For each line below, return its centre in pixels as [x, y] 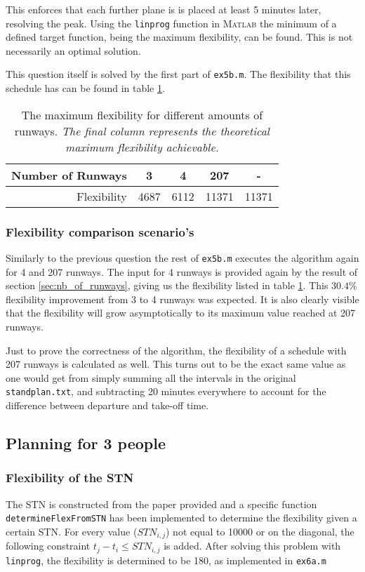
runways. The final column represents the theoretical [142, 131]
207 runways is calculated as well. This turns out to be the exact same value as [176, 364]
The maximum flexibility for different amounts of [142, 114]
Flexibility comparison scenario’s [100, 231]
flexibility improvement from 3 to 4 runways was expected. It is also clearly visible [182, 299]
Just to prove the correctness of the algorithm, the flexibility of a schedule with [176, 350]
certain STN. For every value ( [72, 531]
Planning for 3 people [86, 443]
